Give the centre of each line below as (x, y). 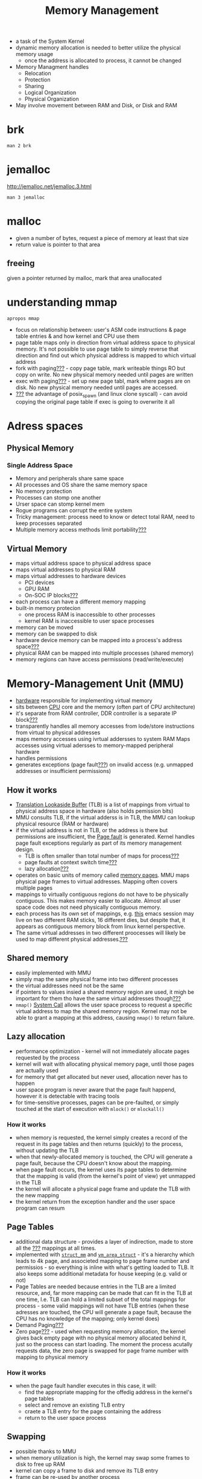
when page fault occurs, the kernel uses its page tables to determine (101, 1169)
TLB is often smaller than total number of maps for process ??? (102, 856)
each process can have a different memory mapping (81, 602)
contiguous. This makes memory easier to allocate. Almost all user (98, 900)
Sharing (34, 86)
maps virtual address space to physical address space (83, 563)
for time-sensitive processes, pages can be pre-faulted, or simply (97, 1102)
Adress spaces (45, 426)
